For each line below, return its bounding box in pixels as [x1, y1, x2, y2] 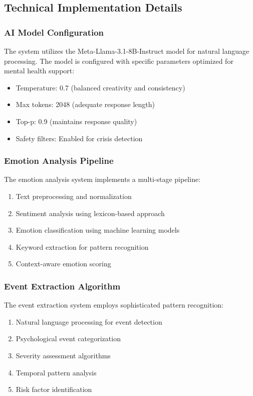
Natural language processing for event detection [16, 316, 162, 327]
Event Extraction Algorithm [4, 279, 121, 292]
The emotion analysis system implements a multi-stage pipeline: [4, 174, 201, 184]
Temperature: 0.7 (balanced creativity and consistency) [16, 82, 185, 92]
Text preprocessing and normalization [16, 190, 132, 201]
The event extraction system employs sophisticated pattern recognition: [4, 300, 223, 310]
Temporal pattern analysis [16, 367, 97, 377]
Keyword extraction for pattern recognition [16, 241, 149, 252]
